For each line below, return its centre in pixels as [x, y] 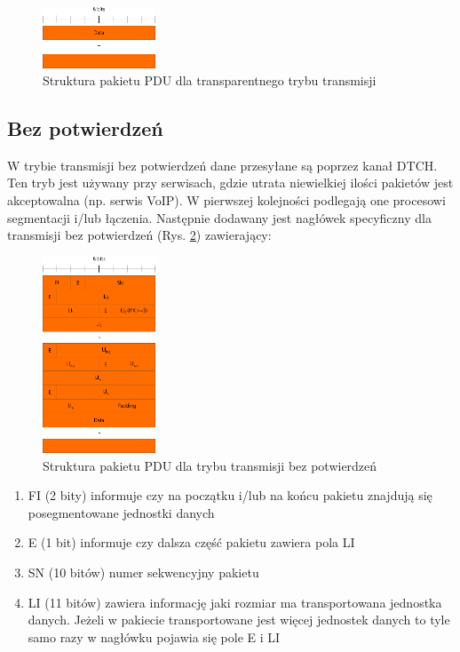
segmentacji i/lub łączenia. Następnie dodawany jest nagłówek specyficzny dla [219, 217]
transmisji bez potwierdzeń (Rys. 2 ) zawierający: [139, 235]
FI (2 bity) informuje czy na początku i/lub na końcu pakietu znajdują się [230, 495]
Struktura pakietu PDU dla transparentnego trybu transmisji [210, 80]
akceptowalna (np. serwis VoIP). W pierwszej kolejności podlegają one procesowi [226, 200]
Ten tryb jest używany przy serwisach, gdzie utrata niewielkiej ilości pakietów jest [230, 183]
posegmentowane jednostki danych [121, 512]
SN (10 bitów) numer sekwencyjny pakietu [143, 572]
